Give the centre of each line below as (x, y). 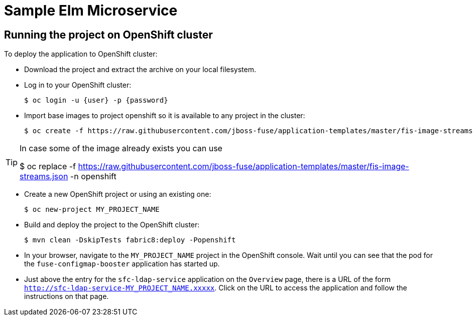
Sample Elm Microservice (91, 11)
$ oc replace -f (48, 167)
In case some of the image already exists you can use (121, 148)
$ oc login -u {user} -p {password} (96, 100)
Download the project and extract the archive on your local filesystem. (140, 70)
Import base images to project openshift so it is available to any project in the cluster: (165, 116)
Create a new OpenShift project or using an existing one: (118, 194)
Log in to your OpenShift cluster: (78, 85)
